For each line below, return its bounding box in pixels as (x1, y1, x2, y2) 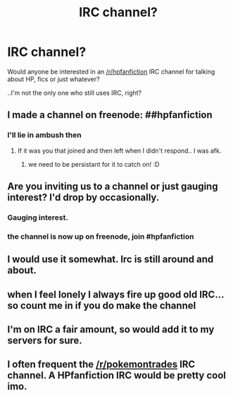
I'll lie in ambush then (7, 130, 82, 140)
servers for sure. (7, 335, 82, 347)
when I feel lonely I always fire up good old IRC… (7, 288, 225, 300)
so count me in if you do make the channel (7, 300, 196, 312)
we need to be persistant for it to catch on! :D (27, 160, 160, 168)
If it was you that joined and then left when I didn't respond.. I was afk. (17, 146, 222, 155)
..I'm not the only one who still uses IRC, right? (7, 88, 142, 97)
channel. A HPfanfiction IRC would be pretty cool (7, 369, 227, 381)
